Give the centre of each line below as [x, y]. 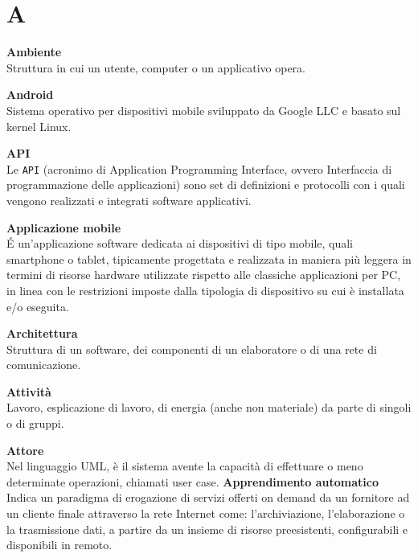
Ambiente [34, 52]
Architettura [42, 333]
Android [30, 94]
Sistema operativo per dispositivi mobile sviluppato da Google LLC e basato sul [204, 110]
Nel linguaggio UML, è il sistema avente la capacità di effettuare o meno [185, 466]
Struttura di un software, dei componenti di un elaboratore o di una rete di [192, 349]
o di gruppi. [35, 423]
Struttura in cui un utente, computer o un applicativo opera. [156, 67]
